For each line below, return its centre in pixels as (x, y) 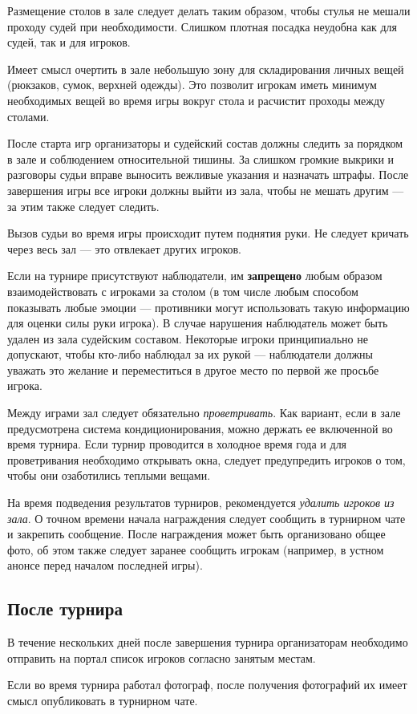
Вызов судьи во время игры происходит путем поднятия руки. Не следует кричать (208, 233)
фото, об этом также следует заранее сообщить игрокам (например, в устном (196, 549)
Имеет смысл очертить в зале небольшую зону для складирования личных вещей (206, 69)
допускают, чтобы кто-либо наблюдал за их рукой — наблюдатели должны (190, 354)
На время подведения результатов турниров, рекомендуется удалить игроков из (201, 503)
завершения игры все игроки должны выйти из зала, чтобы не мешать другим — (206, 190)
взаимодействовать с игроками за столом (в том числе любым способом (183, 291)
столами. (28, 116)
